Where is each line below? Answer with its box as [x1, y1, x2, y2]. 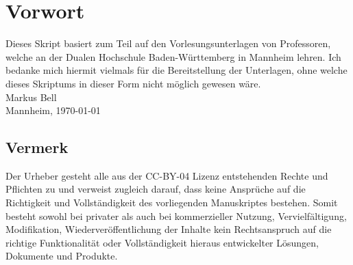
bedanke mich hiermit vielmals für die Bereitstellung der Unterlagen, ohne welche [5, 63, 348, 77]
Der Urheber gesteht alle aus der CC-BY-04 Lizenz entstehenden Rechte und [5, 168, 328, 182]
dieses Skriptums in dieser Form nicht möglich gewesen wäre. [5, 76, 261, 90]
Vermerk [5, 137, 69, 158]
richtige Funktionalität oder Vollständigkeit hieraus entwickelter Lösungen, [5, 235, 319, 249]
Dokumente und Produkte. [5, 249, 118, 263]
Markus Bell [5, 89, 57, 104]
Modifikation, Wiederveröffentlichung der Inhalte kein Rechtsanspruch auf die [5, 222, 332, 236]
